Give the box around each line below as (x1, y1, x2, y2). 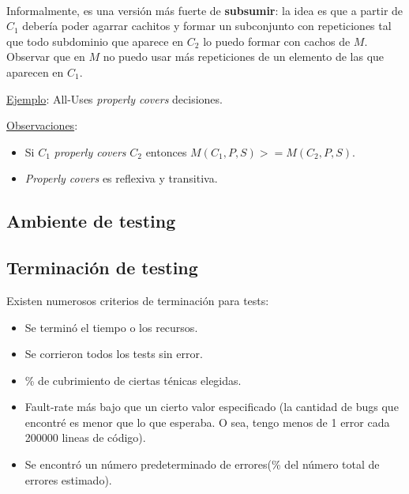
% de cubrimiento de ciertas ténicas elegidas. (24, 371, 242, 388)
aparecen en (6, 63, 64, 80)
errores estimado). (24, 471, 112, 488)
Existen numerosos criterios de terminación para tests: (6, 292, 269, 308)
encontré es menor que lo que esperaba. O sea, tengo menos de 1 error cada (24, 413, 390, 430)
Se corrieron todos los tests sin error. (24, 345, 203, 362)
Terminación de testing (6, 255, 198, 280)
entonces (145, 143, 187, 160)
